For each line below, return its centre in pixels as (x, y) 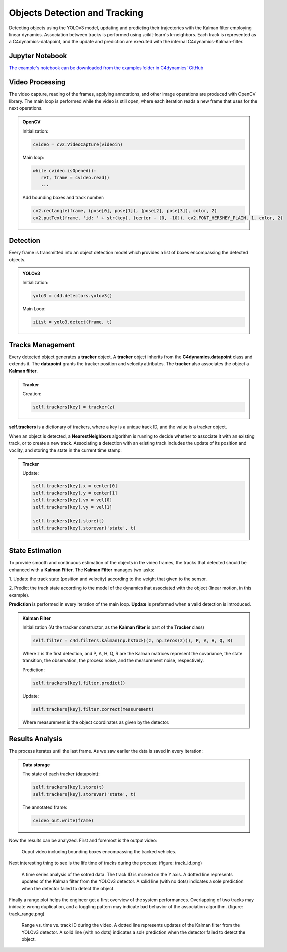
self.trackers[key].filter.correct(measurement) (94, 709)
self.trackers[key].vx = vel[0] (72, 500)
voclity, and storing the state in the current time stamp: (66, 450)
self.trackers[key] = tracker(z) (74, 407)
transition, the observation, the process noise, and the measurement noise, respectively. (113, 661)
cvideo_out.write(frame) (64, 820)
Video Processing (37, 82)
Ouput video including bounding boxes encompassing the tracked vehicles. (99, 852)
